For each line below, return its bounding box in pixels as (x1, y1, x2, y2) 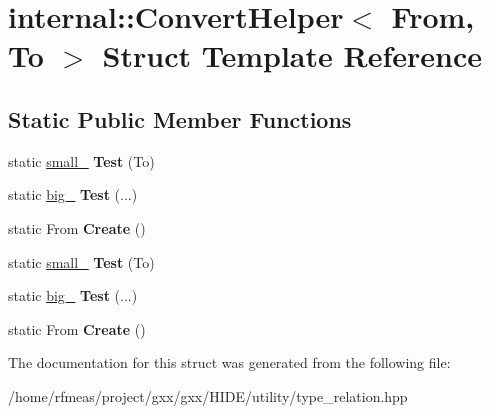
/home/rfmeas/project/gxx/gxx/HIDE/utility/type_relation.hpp (8, 385, 408, 406)
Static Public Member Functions (8, 103, 352, 134)
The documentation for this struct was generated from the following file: (8, 352, 451, 373)
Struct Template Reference (102, 35, 482, 76)
